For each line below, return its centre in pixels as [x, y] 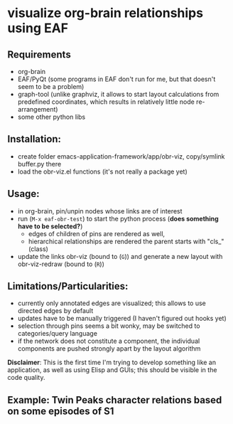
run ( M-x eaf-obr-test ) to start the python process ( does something [118, 218]
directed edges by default [55, 311]
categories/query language [58, 334]
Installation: [34, 139]
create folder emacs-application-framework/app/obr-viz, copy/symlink [121, 156]
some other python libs [52, 117]
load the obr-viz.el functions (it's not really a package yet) [103, 171]
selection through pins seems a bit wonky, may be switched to [109, 326]
